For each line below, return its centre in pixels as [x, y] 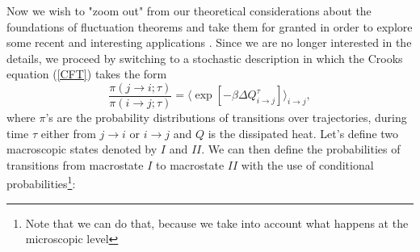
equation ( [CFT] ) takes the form [87, 74]
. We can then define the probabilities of [301, 149]
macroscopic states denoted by [82, 149]
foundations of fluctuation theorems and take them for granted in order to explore [210, 26]
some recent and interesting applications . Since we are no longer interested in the [209, 42]
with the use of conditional [307, 164]
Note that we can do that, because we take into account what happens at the [217, 223]
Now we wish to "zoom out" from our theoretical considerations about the [189, 10]
